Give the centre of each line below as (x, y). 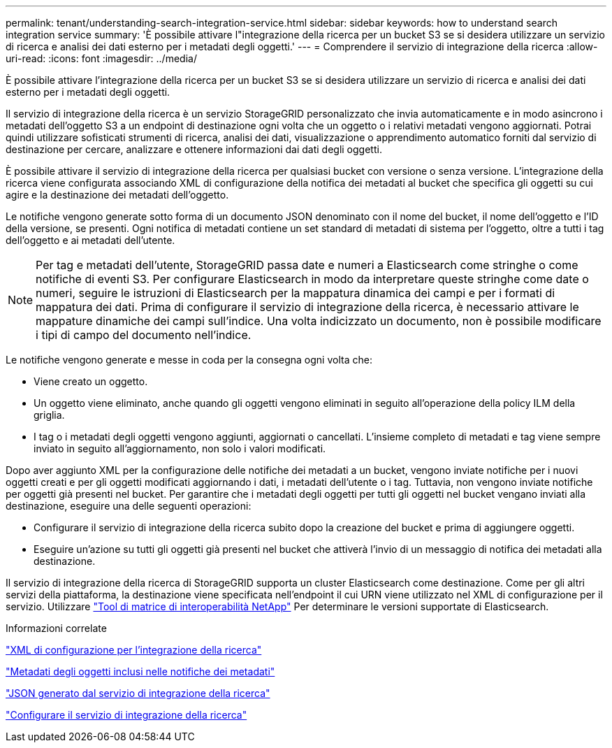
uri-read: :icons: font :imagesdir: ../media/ (101, 58)
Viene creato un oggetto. (91, 381)
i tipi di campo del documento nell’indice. (144, 335)
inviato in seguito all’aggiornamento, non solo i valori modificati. (180, 448)
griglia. (49, 415)
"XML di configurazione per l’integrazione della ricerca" (134, 650)
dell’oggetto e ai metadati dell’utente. (90, 240)
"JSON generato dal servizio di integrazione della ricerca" (138, 693)
